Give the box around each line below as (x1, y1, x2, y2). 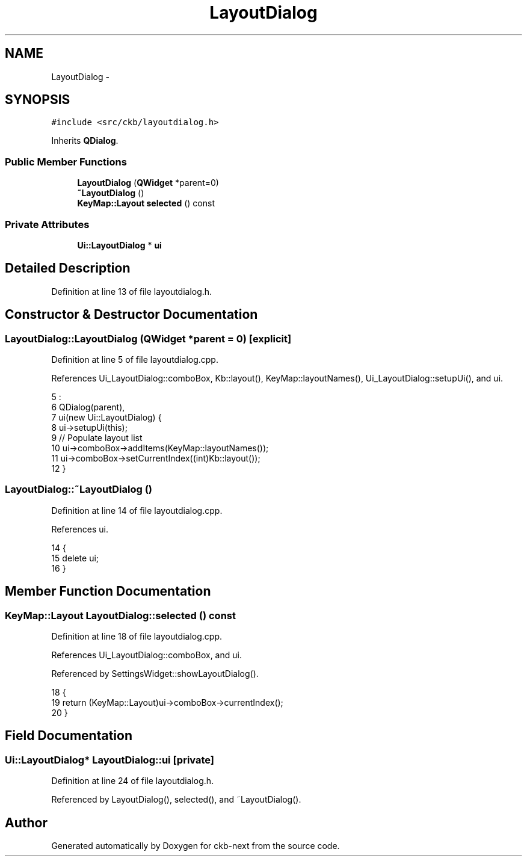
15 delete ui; (51, 552, 99, 563)
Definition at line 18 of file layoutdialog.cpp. (51, 631, 223, 641)
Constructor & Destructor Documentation (5, 307, 258, 322)
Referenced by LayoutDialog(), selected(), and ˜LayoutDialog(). (51, 794, 301, 805)
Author (5, 815, 48, 830)
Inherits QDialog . (51, 135, 119, 146)
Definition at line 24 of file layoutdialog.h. (51, 776, 214, 786)
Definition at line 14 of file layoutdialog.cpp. (51, 505, 223, 516)
